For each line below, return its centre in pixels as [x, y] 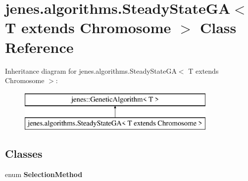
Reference [39, 47]
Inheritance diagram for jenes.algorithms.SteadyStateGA [91, 70]
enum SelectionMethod [44, 174]
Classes [24, 154]
